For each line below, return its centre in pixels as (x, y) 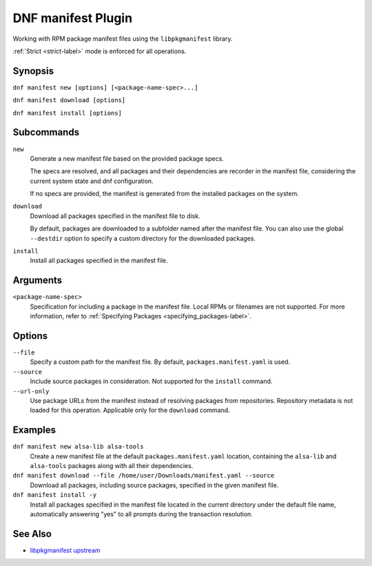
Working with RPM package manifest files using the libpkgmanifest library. (123, 39)
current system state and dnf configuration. (92, 181)
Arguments (38, 281)
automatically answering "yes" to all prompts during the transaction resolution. (141, 514)
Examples (34, 430)
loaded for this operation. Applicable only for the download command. (130, 410)
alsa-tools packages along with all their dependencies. (112, 466)
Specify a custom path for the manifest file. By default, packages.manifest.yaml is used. (160, 362)
